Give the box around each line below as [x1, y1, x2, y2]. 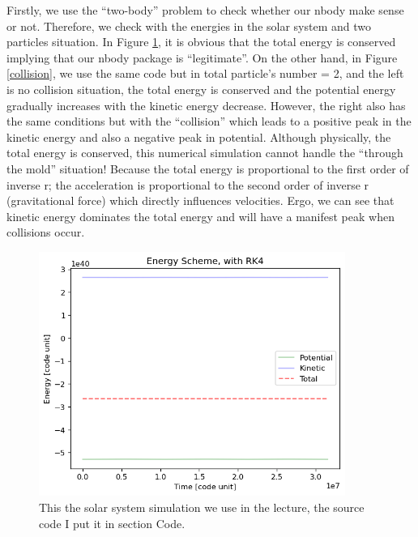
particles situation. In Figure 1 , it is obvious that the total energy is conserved [6, 33, 396, 50]
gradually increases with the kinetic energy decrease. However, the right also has [6, 96, 406, 113]
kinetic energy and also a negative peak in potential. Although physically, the [6, 128, 391, 145]
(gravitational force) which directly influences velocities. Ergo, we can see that [6, 192, 395, 209]
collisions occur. [6, 224, 85, 241]
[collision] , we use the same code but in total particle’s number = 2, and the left [6, 65, 404, 82]
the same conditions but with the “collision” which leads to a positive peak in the [6, 113, 412, 130]
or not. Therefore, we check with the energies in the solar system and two [6, 17, 371, 34]
